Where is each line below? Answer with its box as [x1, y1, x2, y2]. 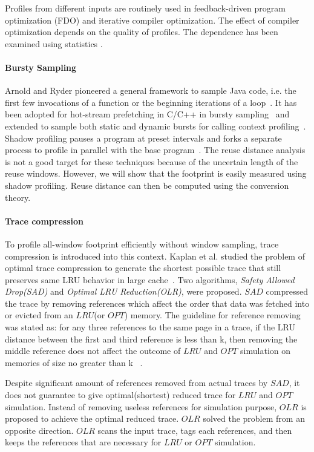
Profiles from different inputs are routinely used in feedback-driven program [5, 2, 286, 14]
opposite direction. [5, 424, 74, 436]
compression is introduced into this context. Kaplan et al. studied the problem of [5, 249, 305, 262]
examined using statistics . [5, 37, 103, 50]
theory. [5, 191, 31, 203]
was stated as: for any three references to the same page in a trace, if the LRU [5, 321, 295, 333]
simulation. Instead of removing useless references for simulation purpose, [5, 400, 277, 413]
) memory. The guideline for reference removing [124, 309, 301, 321]
